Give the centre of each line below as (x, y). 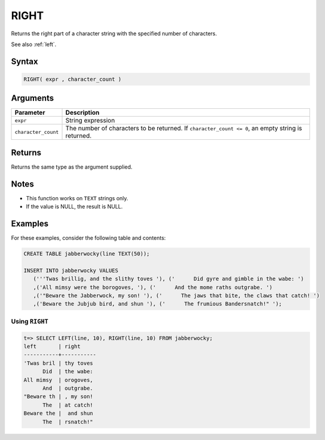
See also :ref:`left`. (34, 44)
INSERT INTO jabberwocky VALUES (71, 270)
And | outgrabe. (68, 388)
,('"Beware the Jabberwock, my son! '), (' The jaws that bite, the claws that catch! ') (176, 296)
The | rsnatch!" (68, 422)
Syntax (24, 61)
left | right (52, 346)
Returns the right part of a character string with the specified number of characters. (114, 33)
